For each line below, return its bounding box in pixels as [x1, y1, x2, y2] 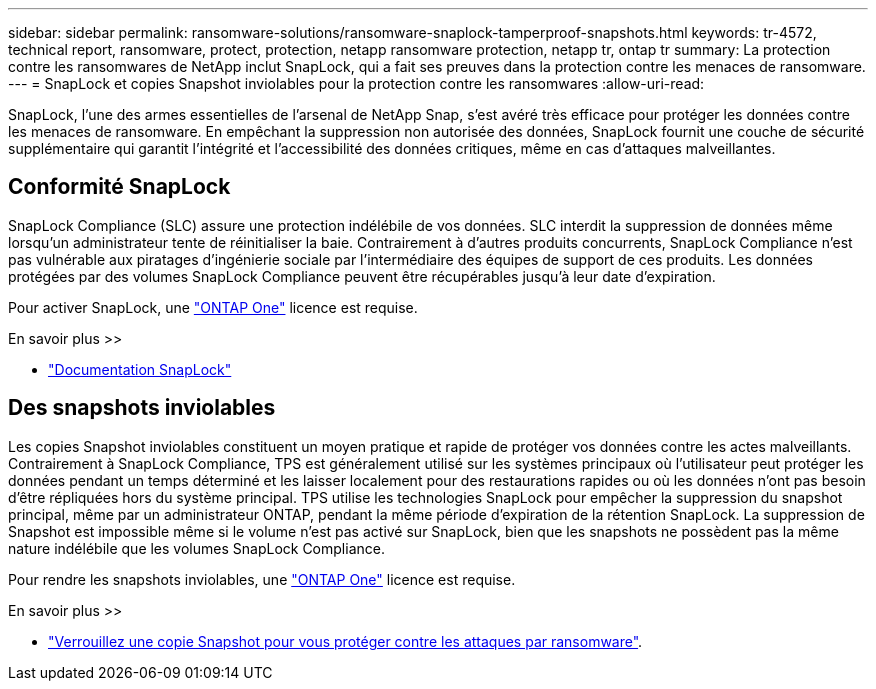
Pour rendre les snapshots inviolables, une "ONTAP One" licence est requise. [8, 570, 516, 588]
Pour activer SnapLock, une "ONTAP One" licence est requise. [8, 298, 418, 316]
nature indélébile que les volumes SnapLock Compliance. [8, 539, 385, 557]
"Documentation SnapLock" [48, 360, 232, 378]
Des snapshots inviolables [8, 395, 276, 421]
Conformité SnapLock [8, 174, 231, 200]
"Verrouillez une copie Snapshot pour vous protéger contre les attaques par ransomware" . [48, 632, 643, 650]
